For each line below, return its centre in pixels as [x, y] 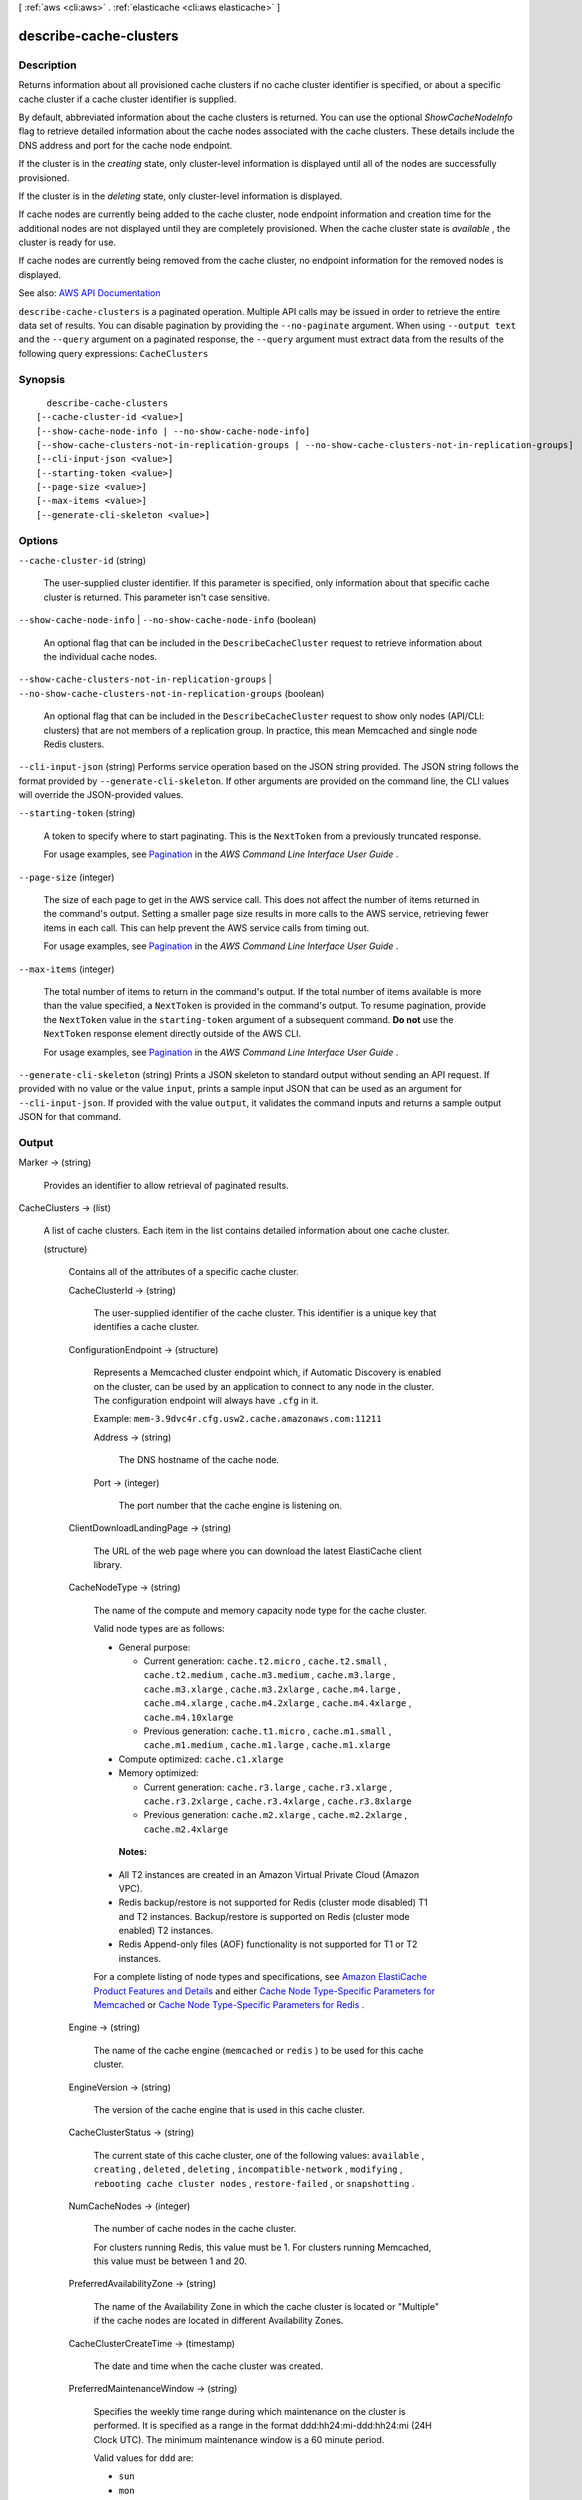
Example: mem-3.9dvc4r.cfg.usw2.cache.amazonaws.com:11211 [237, 1419]
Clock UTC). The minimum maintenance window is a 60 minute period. [239, 2439]
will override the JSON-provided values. [101, 795]
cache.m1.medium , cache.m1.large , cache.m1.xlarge [267, 1745]
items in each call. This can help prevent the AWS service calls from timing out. [206, 927]
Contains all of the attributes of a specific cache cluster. [183, 1272]
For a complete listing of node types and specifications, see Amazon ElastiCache [260, 1977]
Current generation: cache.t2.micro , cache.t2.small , [265, 1661]
